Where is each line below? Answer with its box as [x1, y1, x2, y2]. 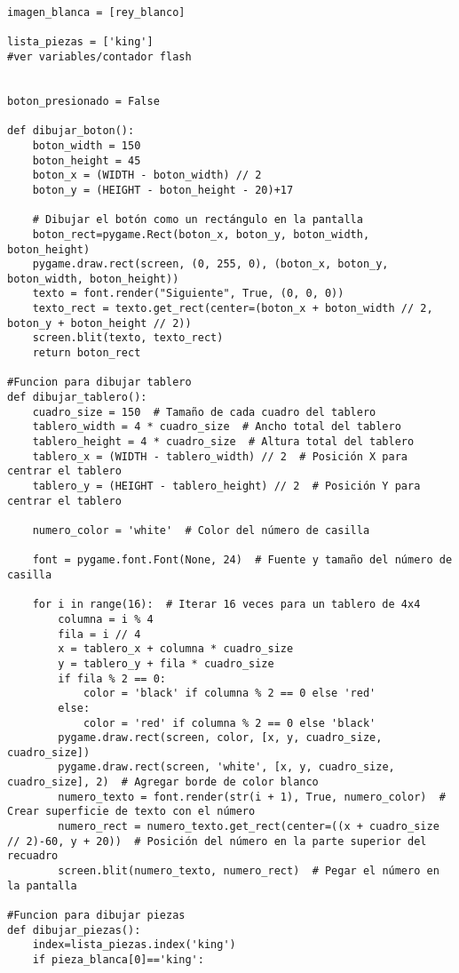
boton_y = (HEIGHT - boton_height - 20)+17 [32, 183, 294, 196]
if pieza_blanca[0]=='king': [32, 953, 204, 966]
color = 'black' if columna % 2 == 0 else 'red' [83, 687, 376, 700]
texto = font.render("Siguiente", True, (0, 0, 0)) [32, 287, 344, 300]
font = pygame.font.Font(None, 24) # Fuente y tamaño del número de [32, 554, 453, 567]
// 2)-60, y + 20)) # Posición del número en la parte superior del [7, 834, 427, 848]
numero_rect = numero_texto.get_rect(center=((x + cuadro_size [58, 820, 439, 833]
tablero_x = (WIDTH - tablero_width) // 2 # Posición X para [32, 450, 408, 463]
